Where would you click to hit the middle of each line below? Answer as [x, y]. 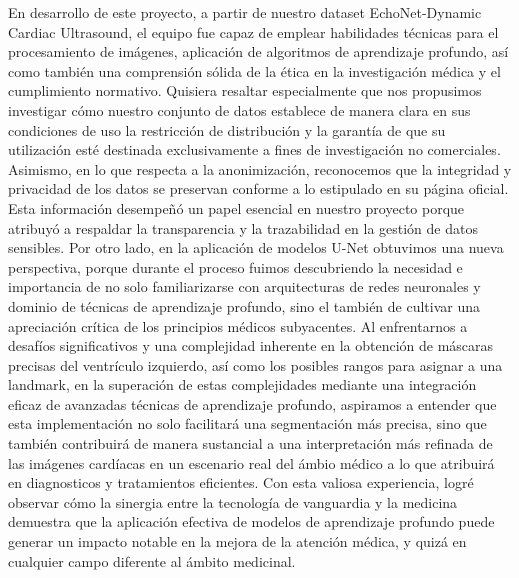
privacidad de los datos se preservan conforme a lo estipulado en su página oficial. [258, 188]
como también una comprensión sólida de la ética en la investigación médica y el [254, 70]
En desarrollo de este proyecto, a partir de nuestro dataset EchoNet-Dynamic [245, 12]
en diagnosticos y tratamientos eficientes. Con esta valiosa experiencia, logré [241, 482]
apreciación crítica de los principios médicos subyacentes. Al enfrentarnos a [238, 325]
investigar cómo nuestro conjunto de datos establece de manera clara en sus [239, 109]
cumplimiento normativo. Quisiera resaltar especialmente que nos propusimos [245, 90]
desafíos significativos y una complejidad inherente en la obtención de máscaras [251, 345]
